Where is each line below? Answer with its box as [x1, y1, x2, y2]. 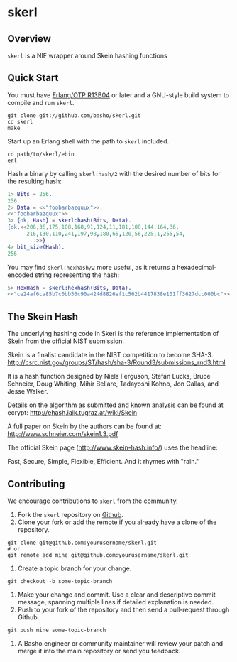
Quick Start [7, 72, 59, 84]
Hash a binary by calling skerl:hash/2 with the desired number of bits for [7, 169, 221, 178]
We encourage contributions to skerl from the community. [7, 496, 179, 505]
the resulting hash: [7, 177, 62, 185]
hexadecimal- [176, 263, 217, 271]
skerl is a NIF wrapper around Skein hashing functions [7, 51, 168, 60]
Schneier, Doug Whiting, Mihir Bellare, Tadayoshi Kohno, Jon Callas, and [7, 379, 219, 388]
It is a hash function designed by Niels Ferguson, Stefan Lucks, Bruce [7, 372, 211, 381]
